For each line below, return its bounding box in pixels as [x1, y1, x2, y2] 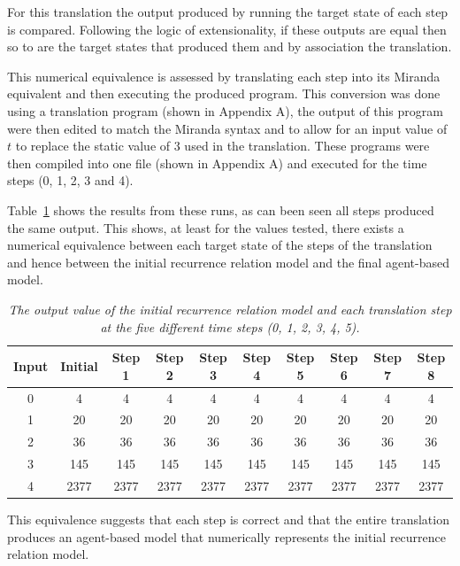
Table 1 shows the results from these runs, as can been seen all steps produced [7, 200, 434, 219]
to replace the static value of [15, 136, 171, 155]
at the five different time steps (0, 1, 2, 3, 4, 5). [100, 317, 360, 336]
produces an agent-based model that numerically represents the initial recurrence [7, 527, 447, 546]
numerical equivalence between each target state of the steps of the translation [7, 236, 433, 254]
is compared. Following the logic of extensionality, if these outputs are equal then [7, 19, 447, 38]
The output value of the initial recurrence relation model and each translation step [8, 299, 452, 318]
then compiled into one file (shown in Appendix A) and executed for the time [7, 153, 427, 172]
